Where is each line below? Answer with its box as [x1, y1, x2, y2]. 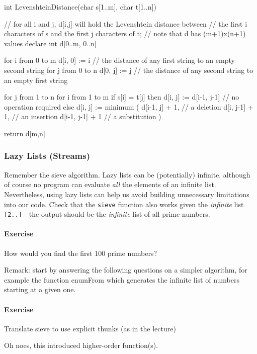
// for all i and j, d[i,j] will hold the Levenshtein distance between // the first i [4, 18, 247, 29]
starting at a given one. [4, 284, 76, 295]
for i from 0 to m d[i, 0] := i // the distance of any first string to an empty [4, 55, 235, 65]
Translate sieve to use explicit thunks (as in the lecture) [4, 323, 176, 333]
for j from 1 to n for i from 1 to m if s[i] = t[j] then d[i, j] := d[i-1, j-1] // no [4, 92, 239, 102]
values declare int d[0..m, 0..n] [4, 38, 97, 48]
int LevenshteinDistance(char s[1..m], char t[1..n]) [4, 2, 156, 12]
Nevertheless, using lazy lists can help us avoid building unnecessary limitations [4, 189, 249, 199]
